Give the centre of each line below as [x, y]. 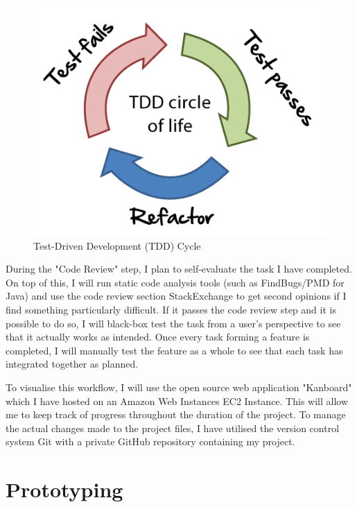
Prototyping [64, 489]
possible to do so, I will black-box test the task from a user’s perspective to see [173, 323]
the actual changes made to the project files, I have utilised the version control [173, 428]
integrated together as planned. [72, 364]
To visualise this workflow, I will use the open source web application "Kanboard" [179, 387]
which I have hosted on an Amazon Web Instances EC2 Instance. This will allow [177, 401]
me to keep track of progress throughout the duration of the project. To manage [176, 414]
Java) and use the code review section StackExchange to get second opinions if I [176, 296]
